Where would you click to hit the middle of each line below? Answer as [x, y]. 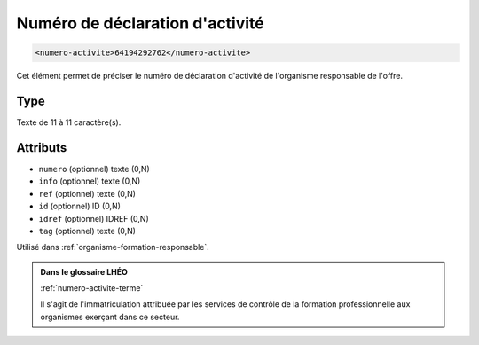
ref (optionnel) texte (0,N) [87, 193]
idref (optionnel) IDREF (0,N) [94, 218]
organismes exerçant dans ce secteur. [110, 317]
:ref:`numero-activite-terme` [92, 288]
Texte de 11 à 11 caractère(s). [69, 122]
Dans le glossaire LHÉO [84, 271]
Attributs [42, 148]
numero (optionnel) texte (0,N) [94, 169]
